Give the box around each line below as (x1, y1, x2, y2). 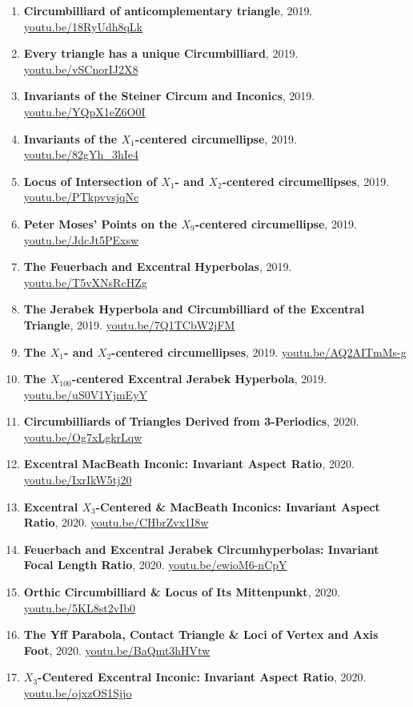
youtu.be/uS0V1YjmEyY (23, 386, 148, 402)
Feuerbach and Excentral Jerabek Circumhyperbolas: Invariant (23, 540, 379, 557)
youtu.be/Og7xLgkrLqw (23, 428, 142, 445)
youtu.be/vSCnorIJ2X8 (23, 60, 138, 77)
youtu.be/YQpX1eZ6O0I (23, 103, 146, 119)
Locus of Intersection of (23, 172, 157, 189)
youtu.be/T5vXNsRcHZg (23, 273, 147, 290)
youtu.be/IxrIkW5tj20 (23, 471, 132, 488)
